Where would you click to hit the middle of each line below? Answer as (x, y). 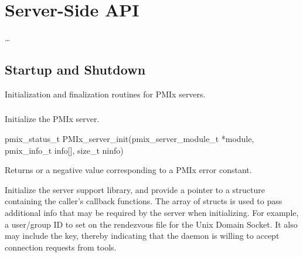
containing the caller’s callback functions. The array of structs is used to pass (144, 201)
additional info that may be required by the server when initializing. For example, (152, 212)
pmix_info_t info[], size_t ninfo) (64, 150)
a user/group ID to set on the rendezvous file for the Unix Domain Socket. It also (151, 224)
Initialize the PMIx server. (52, 119)
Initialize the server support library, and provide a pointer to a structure (135, 189)
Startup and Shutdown (75, 70)
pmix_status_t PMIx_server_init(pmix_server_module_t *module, (130, 139)
